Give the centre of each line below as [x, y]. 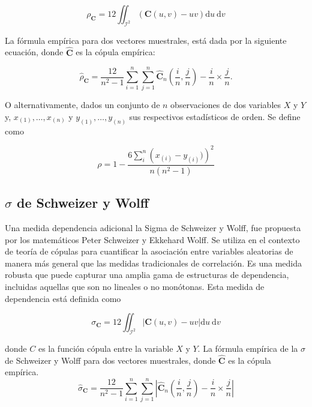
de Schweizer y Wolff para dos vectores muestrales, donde [110, 360]
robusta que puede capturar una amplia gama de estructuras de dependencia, [147, 275]
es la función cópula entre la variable [106, 348]
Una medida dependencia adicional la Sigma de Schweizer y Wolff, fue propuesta [153, 227]
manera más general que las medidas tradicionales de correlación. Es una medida [154, 263]
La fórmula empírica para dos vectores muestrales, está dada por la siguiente [146, 40]
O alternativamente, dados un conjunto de [82, 105]
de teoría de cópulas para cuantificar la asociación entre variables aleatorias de [149, 251]
